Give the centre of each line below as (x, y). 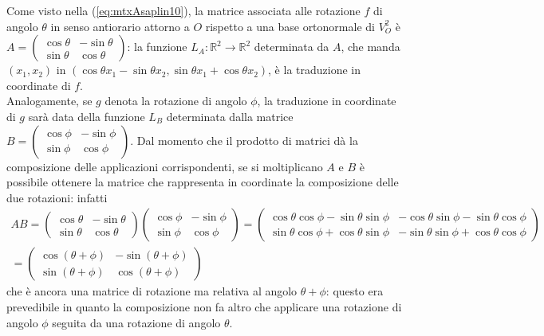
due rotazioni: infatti (57, 197)
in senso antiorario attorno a (120, 26)
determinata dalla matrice (230, 116)
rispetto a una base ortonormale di (290, 26)
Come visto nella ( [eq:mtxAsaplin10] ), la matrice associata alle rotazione (183, 10)
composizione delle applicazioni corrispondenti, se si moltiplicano (165, 166)
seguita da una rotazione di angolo (136, 322)
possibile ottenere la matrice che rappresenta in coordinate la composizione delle (203, 182)
